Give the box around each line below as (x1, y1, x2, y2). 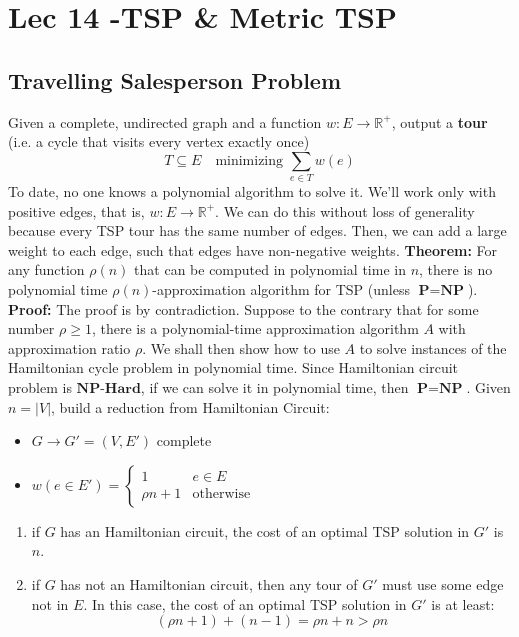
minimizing (215, 153, 284, 168)
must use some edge (382, 574, 504, 594)
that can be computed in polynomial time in (134, 259, 406, 280)
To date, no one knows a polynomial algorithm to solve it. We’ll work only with (8, 181, 496, 202)
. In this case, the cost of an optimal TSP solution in (83, 593, 407, 614)
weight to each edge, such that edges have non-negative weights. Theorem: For (8, 239, 498, 260)
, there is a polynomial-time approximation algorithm (91, 318, 419, 339)
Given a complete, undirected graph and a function (8, 111, 322, 132)
